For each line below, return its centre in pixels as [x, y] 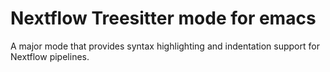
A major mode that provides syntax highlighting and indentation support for [165, 46]
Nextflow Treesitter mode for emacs [163, 18]
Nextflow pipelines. [50, 56]
